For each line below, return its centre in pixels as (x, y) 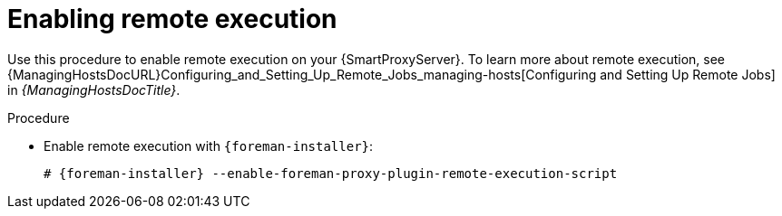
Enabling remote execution (172, 19)
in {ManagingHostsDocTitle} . (94, 89)
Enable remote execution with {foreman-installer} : (209, 146)
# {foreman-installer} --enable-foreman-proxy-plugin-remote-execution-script (331, 173)
